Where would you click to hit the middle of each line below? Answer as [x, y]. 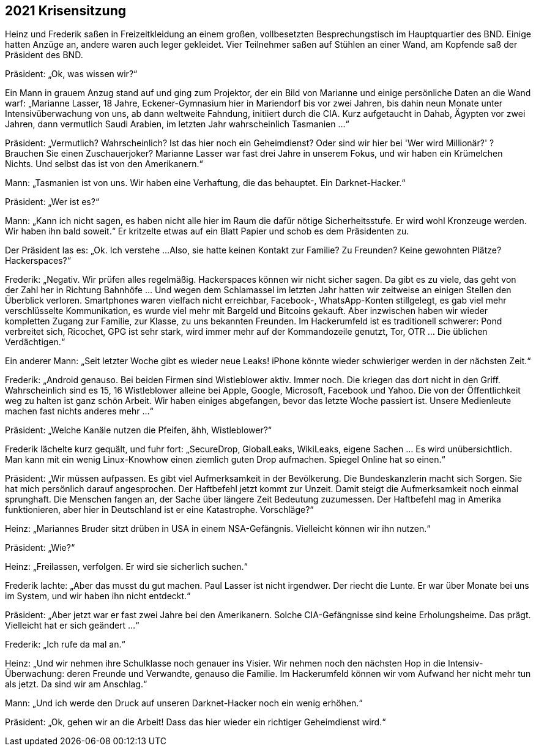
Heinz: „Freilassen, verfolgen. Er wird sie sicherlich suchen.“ [126, 567]
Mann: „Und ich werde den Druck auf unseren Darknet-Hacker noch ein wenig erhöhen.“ [184, 703]
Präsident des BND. [44, 55]
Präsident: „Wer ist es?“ [52, 202]
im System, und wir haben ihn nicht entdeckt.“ [98, 596]
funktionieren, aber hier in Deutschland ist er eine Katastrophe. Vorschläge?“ [159, 510]
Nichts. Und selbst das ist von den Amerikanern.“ [104, 164]
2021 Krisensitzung [66, 11]
